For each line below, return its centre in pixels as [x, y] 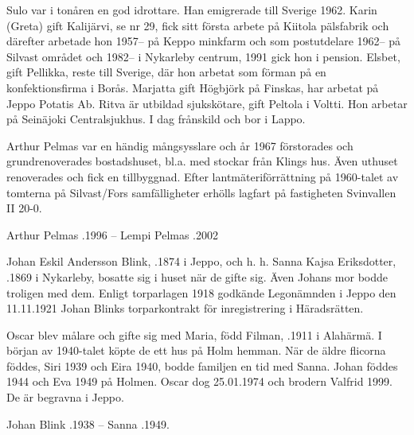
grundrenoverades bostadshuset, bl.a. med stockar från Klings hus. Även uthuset [202, 161]
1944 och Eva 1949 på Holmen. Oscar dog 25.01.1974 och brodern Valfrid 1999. [199, 381]
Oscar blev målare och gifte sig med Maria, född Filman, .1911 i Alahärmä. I [194, 334]
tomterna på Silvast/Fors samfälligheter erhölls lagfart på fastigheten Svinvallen [201, 192]
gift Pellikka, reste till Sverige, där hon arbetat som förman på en [166, 72]
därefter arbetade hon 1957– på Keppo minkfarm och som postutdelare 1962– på [204, 41]
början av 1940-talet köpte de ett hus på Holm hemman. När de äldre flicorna [196, 350]
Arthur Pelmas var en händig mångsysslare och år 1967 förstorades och [180, 145]
